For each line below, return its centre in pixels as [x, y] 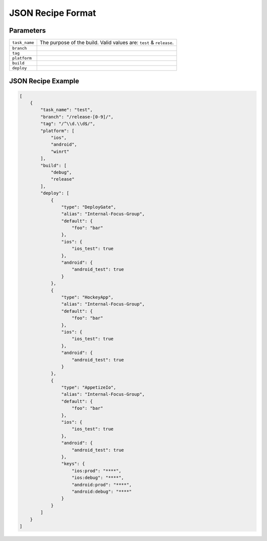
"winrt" [60, 151]
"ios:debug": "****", [98, 478]
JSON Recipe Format [53, 13]
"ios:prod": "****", [97, 471]
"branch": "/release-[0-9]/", [77, 117]
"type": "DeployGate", [89, 207]
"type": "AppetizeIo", [89, 388]
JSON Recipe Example [44, 81]
